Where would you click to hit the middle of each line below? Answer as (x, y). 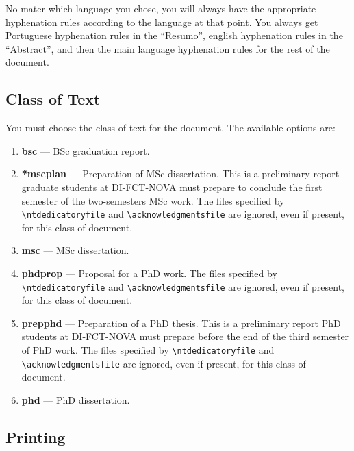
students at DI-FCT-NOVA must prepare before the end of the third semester (185, 336)
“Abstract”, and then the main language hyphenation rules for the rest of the (168, 48)
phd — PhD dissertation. (76, 399)
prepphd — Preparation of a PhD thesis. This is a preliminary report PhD (181, 323)
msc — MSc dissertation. (75, 250)
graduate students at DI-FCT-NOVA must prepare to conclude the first (172, 186)
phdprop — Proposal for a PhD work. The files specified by (149, 273)
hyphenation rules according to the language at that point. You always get (162, 22)
